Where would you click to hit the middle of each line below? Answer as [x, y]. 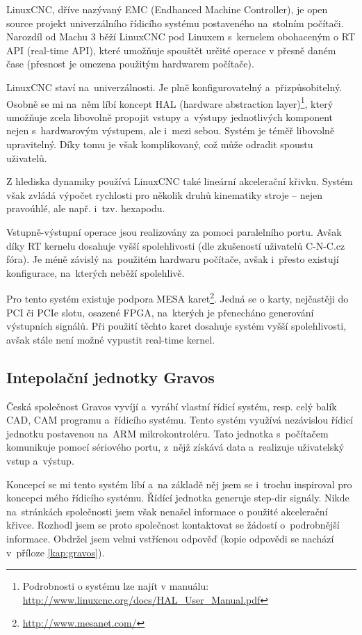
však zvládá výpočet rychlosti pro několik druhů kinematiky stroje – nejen [165, 194]
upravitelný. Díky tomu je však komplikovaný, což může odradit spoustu [160, 144]
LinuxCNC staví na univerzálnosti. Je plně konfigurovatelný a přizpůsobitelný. [174, 87]
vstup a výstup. [40, 460]
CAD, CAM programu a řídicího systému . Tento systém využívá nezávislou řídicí [180, 420]
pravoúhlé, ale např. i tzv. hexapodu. [86, 208]
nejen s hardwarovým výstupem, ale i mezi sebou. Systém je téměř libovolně [171, 130]
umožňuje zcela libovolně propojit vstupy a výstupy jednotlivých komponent [170, 116]
